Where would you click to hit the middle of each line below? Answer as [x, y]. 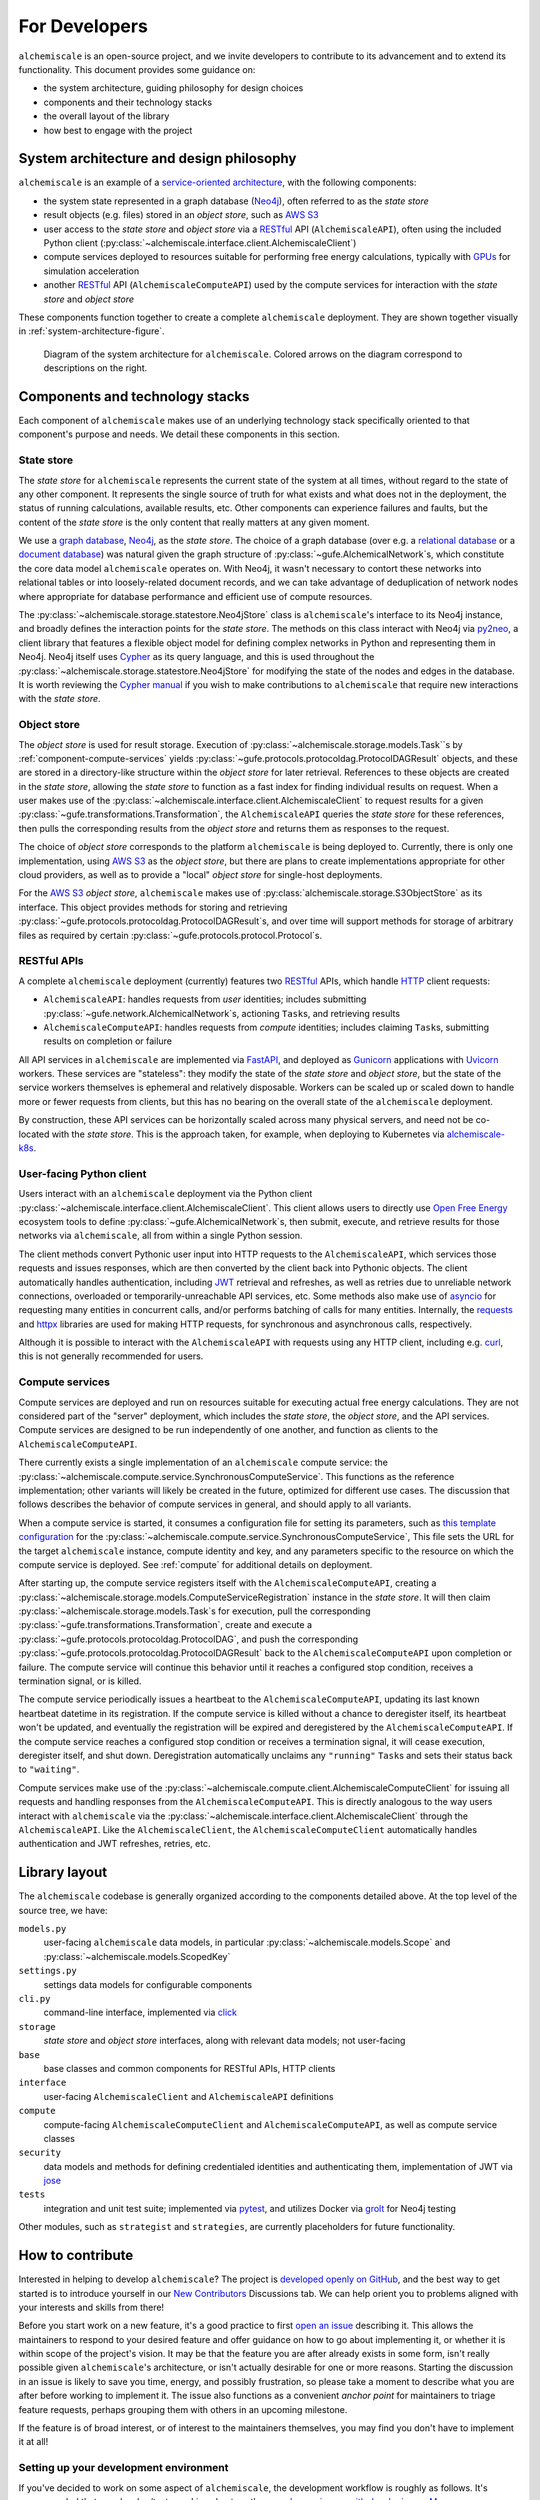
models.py [42, 1929]
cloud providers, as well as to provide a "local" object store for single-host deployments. [200, 875]
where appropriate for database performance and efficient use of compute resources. [195, 596]
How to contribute [76, 2255]
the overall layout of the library [106, 116]
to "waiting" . [49, 1769]
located [34, 1134]
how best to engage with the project [118, 130]
